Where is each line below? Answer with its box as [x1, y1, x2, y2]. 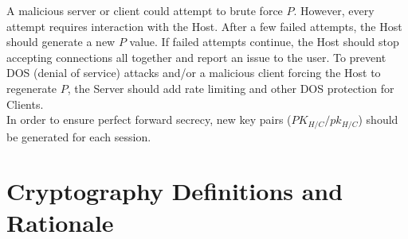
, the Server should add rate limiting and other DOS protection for [67, 79, 394, 96]
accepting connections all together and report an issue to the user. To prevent [6, 48, 386, 65]
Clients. [6, 95, 44, 112]
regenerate [6, 79, 57, 96]
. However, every [293, 2, 375, 18]
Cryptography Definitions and [6, 175, 343, 207]
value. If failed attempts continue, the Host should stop [129, 33, 399, 50]
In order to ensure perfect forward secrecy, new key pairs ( [6, 111, 292, 128]
